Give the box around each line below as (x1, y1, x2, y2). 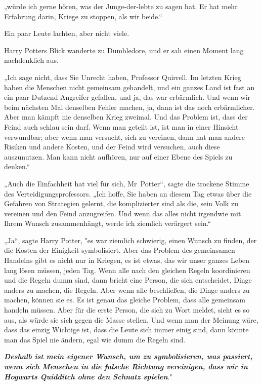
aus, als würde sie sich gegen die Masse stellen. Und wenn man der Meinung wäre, (4, 314, 258, 325)
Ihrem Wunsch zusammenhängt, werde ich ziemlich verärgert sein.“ (4, 218, 211, 228)
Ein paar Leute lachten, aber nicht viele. (4, 28, 129, 38)
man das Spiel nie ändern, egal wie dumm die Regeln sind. (4, 334, 186, 344)
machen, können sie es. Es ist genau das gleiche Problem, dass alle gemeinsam (4, 294, 245, 305)
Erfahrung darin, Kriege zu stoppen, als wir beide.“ (4, 11, 162, 21)
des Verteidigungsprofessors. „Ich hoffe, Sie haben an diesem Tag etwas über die (4, 188, 252, 199)
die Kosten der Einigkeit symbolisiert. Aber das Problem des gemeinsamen (4, 245, 235, 255)
